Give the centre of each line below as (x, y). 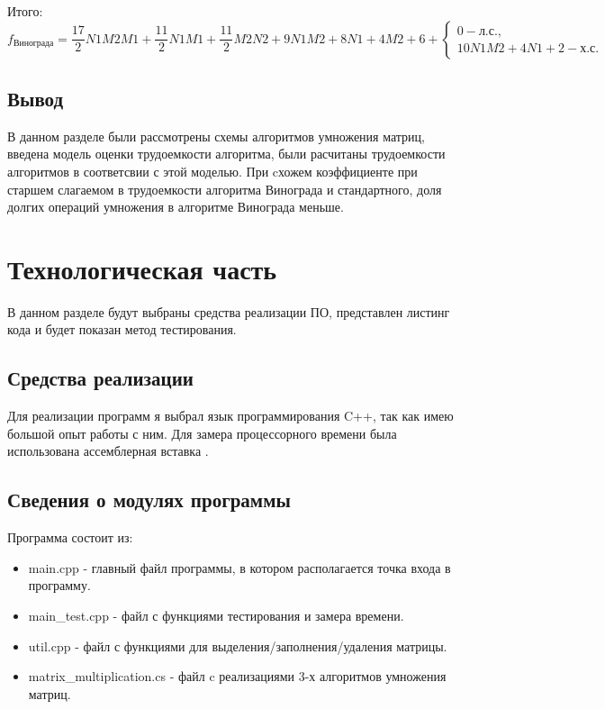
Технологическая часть (142, 268)
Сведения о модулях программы (149, 500)
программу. (59, 585)
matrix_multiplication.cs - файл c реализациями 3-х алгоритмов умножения (237, 676)
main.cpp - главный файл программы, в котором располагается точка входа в (239, 567)
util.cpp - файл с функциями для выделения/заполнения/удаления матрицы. (238, 645)
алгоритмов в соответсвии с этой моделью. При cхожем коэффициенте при (212, 171)
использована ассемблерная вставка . (108, 451)
